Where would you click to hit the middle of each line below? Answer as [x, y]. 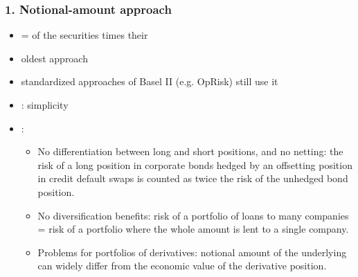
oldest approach [54, 58]
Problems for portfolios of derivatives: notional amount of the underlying [192, 252]
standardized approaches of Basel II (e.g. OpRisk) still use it [150, 81]
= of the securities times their [84, 35]
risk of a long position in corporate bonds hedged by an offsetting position [195, 164]
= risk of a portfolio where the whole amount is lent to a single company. [193, 229]
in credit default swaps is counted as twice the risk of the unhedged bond [193, 178]
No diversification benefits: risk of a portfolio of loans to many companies [193, 215]
